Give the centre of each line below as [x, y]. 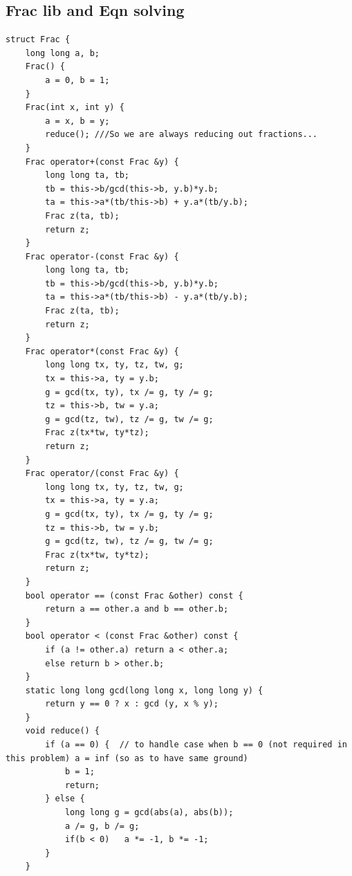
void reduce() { [63, 731]
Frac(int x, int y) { [75, 108]
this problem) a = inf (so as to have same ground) [127, 758]
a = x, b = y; [77, 121]
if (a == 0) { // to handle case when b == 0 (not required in [196, 745]
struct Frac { [38, 40]
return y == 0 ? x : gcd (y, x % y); [132, 704]
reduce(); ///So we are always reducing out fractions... [182, 135]
